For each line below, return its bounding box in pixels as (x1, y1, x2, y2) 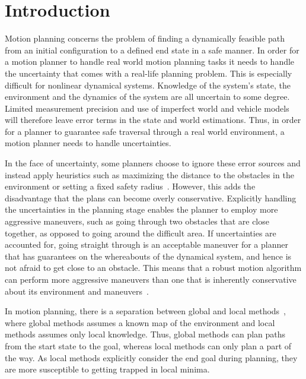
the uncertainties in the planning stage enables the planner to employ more (5, 203, 278, 216)
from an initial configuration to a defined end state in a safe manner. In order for (5, 43, 299, 56)
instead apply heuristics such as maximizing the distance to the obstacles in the (5, 168, 294, 181)
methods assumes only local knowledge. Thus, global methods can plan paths (5, 328, 286, 340)
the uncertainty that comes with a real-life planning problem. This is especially (5, 67, 292, 79)
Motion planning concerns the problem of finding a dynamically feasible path (5, 32, 285, 45)
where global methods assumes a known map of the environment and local (5, 316, 275, 329)
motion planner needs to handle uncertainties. (5, 137, 171, 149)
